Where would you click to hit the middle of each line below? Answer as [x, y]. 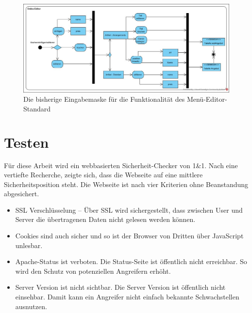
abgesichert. [22, 194]
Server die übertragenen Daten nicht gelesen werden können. [105, 219]
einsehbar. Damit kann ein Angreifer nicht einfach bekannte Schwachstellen [127, 297]
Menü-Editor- [207, 99]
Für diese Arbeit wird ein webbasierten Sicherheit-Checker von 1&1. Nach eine [121, 165]
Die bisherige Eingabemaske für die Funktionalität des [104, 99]
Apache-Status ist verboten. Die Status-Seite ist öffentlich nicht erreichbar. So [131, 261]
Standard [37, 108]
